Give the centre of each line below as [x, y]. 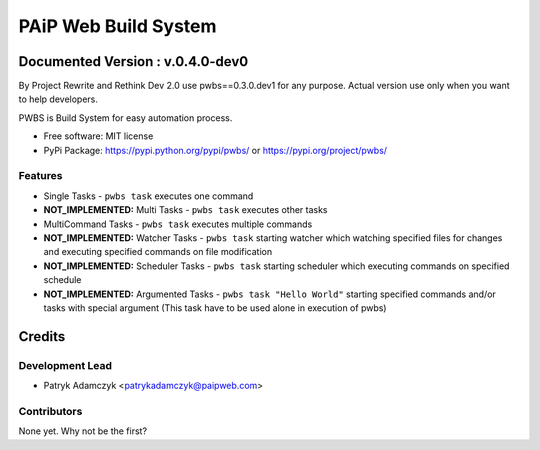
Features [40, 176]
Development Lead [65, 365]
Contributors [50, 411]
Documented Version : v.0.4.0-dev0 [133, 61]
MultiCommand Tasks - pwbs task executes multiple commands [178, 224]
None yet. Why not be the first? [83, 431]
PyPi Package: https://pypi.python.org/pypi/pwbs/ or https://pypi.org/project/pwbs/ [215, 150]
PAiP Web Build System [117, 26]
